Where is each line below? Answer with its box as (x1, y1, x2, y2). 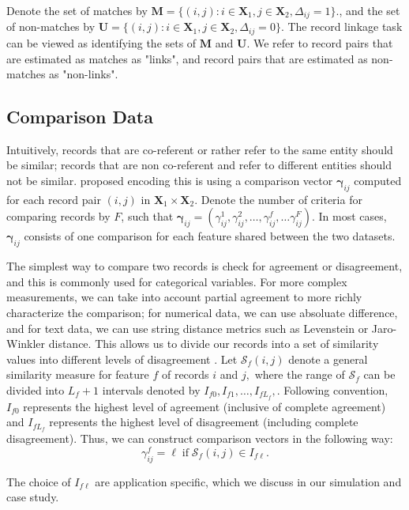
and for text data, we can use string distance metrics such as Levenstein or (6, 319, 369, 336)
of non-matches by (6, 18, 96, 35)
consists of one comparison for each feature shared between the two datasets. (24, 228, 396, 244)
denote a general (288, 350, 368, 367)
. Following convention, (276, 382, 388, 399)
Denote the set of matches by (6, 2, 148, 18)
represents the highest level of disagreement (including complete (49, 414, 358, 430)
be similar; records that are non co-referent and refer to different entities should (6, 157, 392, 173)
